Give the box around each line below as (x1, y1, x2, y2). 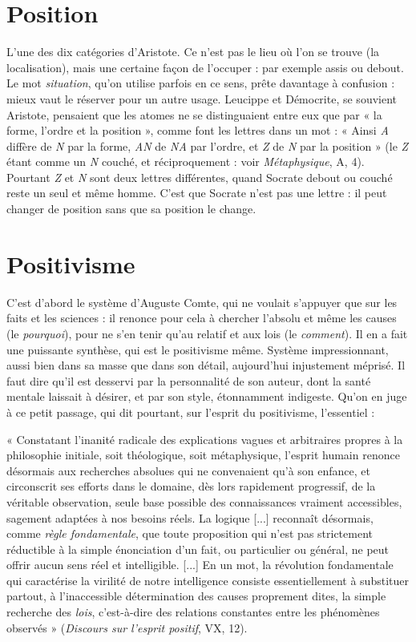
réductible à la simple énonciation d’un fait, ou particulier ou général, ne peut (6, 540, 390, 557)
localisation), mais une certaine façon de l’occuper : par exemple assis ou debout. (6, 59, 404, 75)
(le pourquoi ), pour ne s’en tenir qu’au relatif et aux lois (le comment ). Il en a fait (6, 325, 408, 341)
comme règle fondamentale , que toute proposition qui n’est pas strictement (6, 525, 373, 542)
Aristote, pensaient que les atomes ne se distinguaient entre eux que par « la (6, 106, 382, 123)
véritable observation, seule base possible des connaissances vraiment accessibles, (6, 493, 402, 510)
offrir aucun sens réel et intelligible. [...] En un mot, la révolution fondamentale (6, 556, 394, 573)
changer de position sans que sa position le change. (6, 200, 256, 217)
